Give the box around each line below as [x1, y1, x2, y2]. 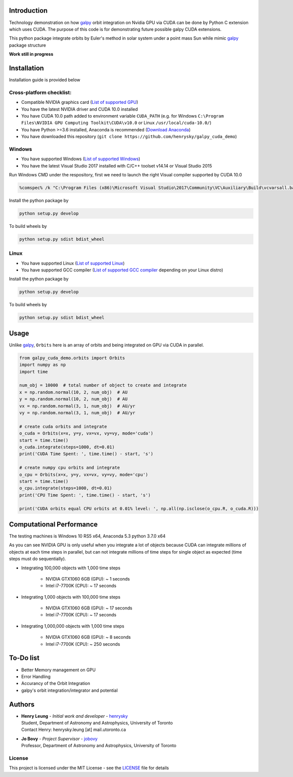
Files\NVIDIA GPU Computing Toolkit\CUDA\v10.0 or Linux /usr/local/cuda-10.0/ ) [21, 120, 212, 126]
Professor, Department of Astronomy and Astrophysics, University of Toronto [21, 743, 177, 749]
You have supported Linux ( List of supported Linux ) [21, 260, 125, 266]
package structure [9, 42, 46, 48]
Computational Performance [9, 520, 98, 529]
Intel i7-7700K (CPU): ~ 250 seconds [45, 641, 121, 647]
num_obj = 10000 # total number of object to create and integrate [19, 383, 187, 388]
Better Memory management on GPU [21, 667, 96, 673]
